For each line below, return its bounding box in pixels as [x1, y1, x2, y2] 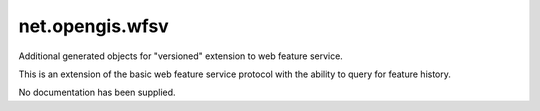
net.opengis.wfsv [18, 15, 169, 37]
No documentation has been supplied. [18, 86, 176, 99]
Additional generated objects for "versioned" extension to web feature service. [18, 50, 344, 62]
